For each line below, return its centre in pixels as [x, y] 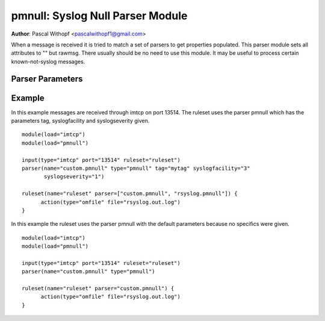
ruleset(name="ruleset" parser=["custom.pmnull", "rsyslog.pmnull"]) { [130, 194]
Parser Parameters [47, 79]
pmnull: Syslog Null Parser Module [99, 16]
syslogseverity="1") [74, 177]
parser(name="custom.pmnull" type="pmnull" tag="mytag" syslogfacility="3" [136, 168]
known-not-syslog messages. [48, 61]
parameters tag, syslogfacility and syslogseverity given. [80, 121]
